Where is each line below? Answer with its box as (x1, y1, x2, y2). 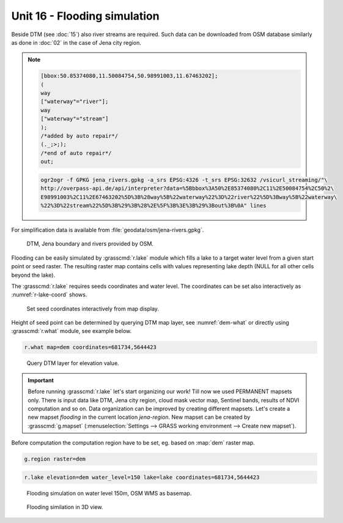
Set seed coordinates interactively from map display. (26, 305, 159, 312)
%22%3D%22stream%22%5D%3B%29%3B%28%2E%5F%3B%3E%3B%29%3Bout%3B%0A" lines (40, 202, 267, 209)
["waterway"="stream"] (40, 115, 109, 122)
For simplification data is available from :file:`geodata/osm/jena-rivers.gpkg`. (11, 226, 204, 233)
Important (28, 377, 54, 384)
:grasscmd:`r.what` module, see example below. (11, 328, 132, 335)
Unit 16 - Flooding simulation (11, 9, 160, 23)
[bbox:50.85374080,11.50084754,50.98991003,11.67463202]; (40, 72, 218, 80)
